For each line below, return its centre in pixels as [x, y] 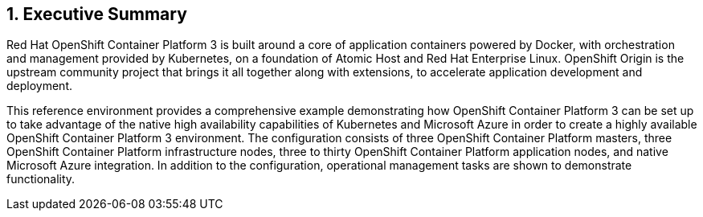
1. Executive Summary [97, 14]
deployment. [39, 86]
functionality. [41, 179]
